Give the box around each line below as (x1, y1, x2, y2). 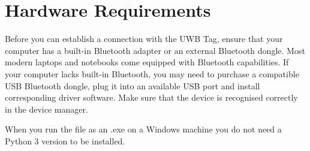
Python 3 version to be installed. (5, 134, 125, 147)
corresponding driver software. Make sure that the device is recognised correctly (5, 91, 298, 104)
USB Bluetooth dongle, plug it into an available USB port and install (5, 79, 260, 92)
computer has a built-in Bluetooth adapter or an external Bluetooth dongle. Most (5, 44, 305, 56)
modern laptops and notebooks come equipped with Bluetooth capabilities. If (5, 56, 289, 68)
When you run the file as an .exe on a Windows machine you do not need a (5, 123, 282, 135)
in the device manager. (5, 102, 88, 115)
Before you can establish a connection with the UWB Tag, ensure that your (5, 32, 283, 45)
